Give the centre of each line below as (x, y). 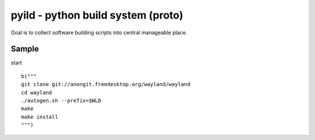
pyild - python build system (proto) (97, 15)
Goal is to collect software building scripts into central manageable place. (99, 33)
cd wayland (37, 92)
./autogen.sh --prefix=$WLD (61, 101)
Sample (25, 49)
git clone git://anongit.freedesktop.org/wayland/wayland (106, 85)
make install (40, 117)
